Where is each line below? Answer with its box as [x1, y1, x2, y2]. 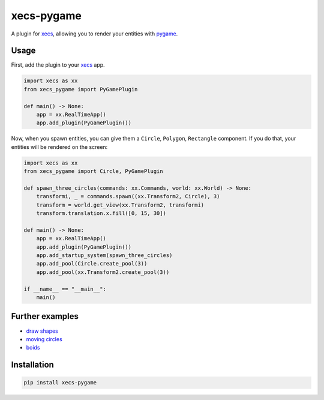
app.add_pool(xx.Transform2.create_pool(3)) [36, 268, 170, 276]
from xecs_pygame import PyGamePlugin [23, 86, 138, 92]
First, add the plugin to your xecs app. [11, 61, 105, 68]
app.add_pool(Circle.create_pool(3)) [36, 260, 148, 267]
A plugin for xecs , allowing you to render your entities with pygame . [11, 30, 178, 37]
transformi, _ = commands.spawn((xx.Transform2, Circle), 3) [36, 193, 220, 200]
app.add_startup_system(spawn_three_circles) [36, 252, 173, 259]
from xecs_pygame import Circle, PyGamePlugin [23, 168, 163, 175]
